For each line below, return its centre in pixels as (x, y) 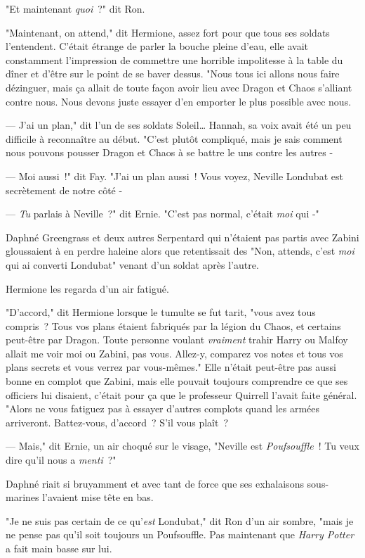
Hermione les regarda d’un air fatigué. (87, 288)
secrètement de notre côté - (64, 190)
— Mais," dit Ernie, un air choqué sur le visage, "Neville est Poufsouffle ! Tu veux (182, 446)
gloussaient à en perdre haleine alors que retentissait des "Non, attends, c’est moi (180, 251)
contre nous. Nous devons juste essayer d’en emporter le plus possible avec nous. (179, 101)
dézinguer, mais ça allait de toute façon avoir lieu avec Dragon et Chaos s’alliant (179, 87)
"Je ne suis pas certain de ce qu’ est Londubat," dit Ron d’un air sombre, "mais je (180, 520)
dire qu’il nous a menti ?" (61, 460)
